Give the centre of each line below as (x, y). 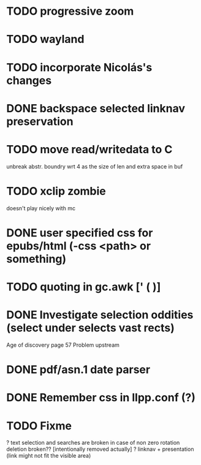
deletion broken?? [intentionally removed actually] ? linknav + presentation (100, 449)
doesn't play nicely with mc (41, 208)
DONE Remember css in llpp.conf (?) (101, 398)
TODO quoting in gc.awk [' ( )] (84, 287)
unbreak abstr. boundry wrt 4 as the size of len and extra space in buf (95, 166)
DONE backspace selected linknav (96, 108)
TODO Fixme (39, 425)
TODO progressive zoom (70, 11)
